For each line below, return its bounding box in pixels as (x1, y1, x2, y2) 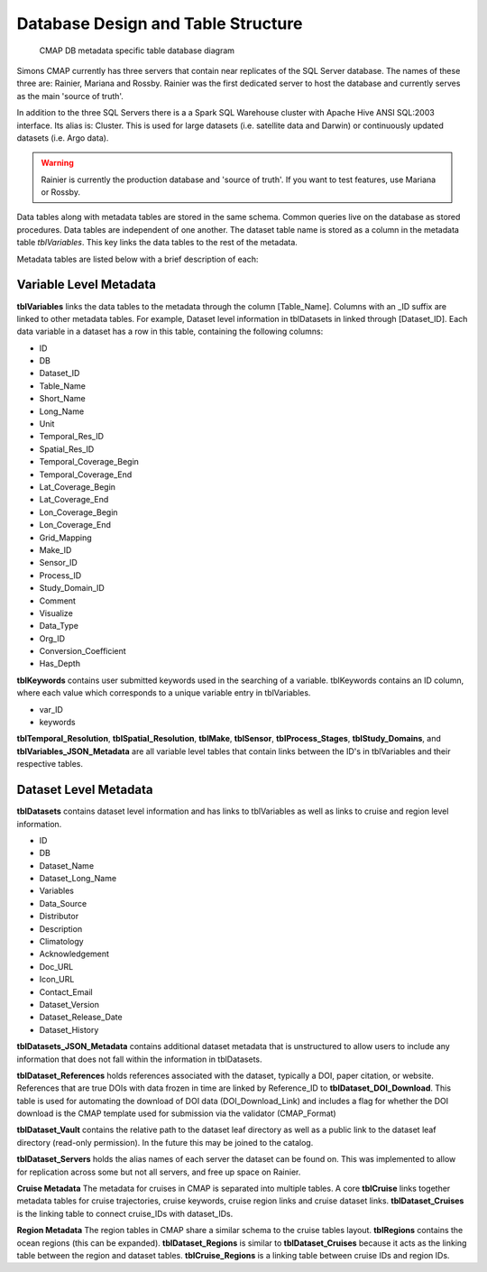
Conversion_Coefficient (39, 646, 126, 657)
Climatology (39, 936, 85, 947)
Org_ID (39, 632, 66, 644)
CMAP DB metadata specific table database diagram (39, 45, 234, 56)
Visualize (39, 607, 74, 618)
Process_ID (39, 569, 82, 581)
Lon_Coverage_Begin (39, 506, 118, 518)
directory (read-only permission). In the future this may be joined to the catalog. (16, 1137, 314, 1148)
